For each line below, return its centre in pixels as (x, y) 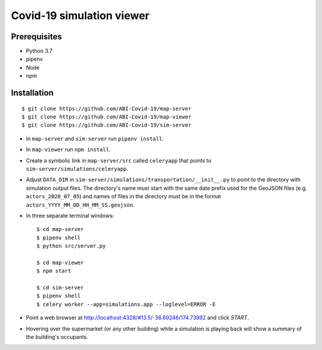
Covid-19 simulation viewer (80, 15)
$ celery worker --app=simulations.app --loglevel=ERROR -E (126, 304)
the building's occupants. (57, 337)
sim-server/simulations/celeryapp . (77, 168)
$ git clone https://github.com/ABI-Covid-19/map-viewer (107, 117)
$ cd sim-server (60, 288)
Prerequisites (36, 37)
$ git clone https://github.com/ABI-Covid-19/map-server (107, 108)
